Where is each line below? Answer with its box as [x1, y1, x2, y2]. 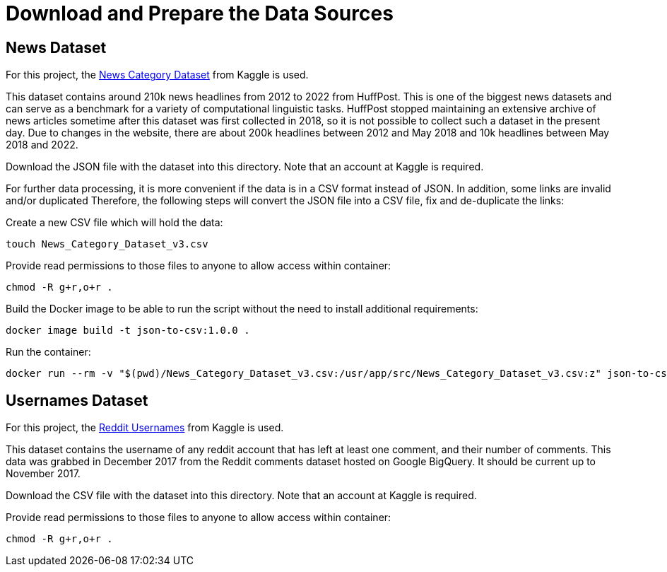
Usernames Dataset [6, 391, 148, 409]
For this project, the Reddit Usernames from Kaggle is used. [6, 421, 284, 434]
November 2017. [6, 467, 81, 480]
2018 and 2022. [6, 139, 78, 151]
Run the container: [6, 346, 91, 358]
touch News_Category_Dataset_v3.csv [6, 238, 208, 250]
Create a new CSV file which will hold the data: [6, 216, 223, 229]
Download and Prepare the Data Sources [6, 1, 394, 25]
